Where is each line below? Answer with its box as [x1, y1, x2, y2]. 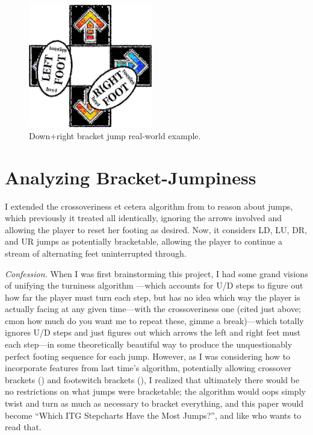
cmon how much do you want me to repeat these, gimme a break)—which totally [5, 314, 304, 327]
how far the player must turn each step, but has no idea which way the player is [5, 290, 300, 303]
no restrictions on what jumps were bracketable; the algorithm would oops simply [5, 385, 306, 398]
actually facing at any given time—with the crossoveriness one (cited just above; [5, 302, 301, 315]
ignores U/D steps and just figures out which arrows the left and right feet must [5, 326, 301, 339]
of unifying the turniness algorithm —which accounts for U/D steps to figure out [5, 279, 303, 292]
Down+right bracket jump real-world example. [29, 129, 201, 142]
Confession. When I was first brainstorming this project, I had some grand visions [5, 267, 308, 280]
